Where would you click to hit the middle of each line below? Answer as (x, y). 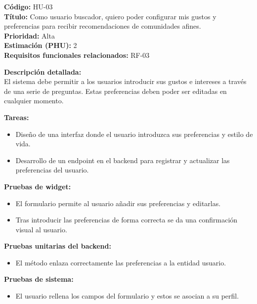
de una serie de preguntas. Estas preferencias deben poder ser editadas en (115, 91)
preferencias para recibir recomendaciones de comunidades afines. (103, 26)
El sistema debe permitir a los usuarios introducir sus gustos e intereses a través (125, 81)
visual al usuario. (41, 229)
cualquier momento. (34, 101)
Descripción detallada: (43, 71)
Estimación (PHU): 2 (41, 45)
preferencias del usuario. (52, 170)
